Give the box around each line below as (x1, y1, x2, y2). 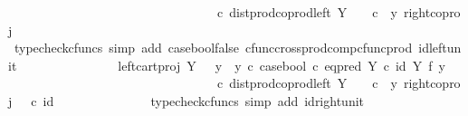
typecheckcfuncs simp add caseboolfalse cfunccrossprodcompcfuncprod (14, 38, 413, 57)
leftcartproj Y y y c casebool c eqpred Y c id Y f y (118, 55, 445, 74)
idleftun (418, 38, 462, 57)
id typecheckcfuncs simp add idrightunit (43, 91, 365, 110)
